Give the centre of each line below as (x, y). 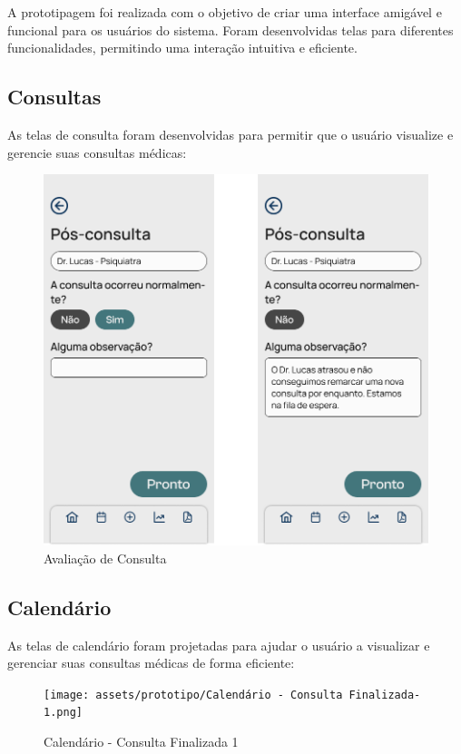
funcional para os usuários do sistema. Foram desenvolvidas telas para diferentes (230, 29)
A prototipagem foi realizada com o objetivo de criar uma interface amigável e (225, 12)
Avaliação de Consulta (105, 558)
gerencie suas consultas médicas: (97, 152)
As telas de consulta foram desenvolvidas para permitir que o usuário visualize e (230, 134)
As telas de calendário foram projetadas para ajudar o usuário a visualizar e (219, 645)
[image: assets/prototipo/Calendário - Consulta (193, 695)
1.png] (63, 713)
